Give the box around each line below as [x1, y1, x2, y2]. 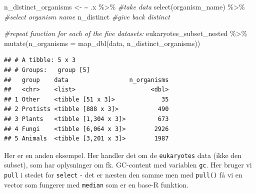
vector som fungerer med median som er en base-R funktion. [4, 179, 189, 189]
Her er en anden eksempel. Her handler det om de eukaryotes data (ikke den [4, 149, 242, 160]
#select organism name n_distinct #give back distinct [4, 11, 170, 21]
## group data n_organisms [4, 76, 169, 83]
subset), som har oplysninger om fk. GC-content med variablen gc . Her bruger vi [4, 159, 252, 170]
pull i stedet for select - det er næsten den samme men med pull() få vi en [4, 169, 242, 180]
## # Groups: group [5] [4, 66, 90, 73]
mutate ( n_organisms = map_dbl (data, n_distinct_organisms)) [4, 37, 200, 48]
